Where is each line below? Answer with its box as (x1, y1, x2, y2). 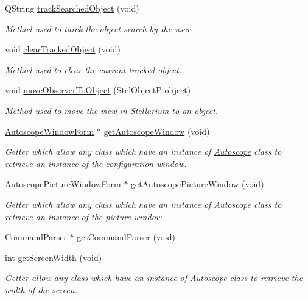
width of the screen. (5, 283, 77, 296)
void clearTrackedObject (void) (5, 43, 121, 55)
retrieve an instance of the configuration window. (5, 157, 187, 170)
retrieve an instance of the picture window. (5, 210, 164, 223)
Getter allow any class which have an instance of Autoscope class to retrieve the (5, 271, 303, 284)
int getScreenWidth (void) (5, 251, 102, 263)
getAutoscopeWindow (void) (103, 124, 210, 137)
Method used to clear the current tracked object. (5, 63, 182, 76)
